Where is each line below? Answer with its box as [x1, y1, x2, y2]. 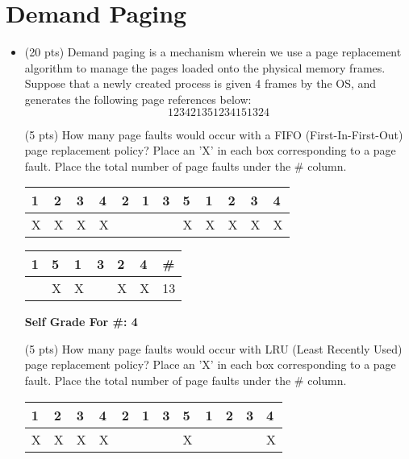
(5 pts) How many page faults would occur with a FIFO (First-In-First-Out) [24, 126, 403, 143]
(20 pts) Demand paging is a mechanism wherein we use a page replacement [24, 43, 402, 60]
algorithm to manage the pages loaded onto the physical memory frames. [24, 59, 386, 76]
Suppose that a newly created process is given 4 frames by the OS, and [24, 75, 377, 92]
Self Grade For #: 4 [24, 313, 138, 330]
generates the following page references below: [24, 90, 252, 107]
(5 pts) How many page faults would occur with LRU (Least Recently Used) [24, 340, 403, 357]
